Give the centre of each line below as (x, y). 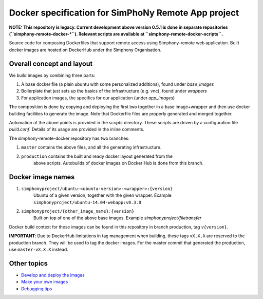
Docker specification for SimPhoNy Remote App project (124, 13)
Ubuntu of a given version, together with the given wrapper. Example (102, 195)
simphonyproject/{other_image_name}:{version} (78, 211)
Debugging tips (37, 289)
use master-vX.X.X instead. (38, 249)
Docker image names (42, 177)
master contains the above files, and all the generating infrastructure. (91, 147)
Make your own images (45, 282)
